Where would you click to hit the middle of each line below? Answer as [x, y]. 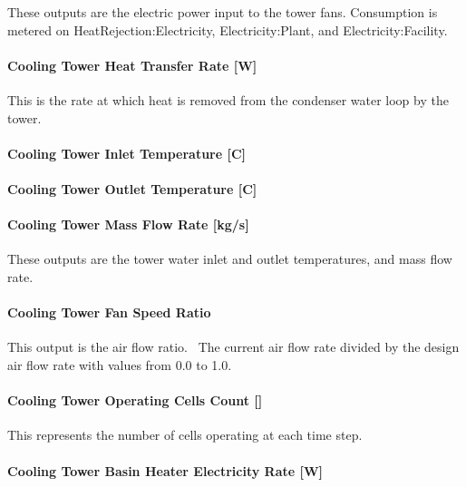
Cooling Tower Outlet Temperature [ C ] [132, 188]
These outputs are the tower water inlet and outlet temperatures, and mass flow [230, 259]
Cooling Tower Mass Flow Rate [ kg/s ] [128, 224]
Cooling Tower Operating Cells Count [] [135, 400]
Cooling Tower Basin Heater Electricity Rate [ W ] [165, 470]
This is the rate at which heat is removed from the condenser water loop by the [228, 99]
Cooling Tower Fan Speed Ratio [109, 312]
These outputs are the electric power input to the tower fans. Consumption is [223, 12]
